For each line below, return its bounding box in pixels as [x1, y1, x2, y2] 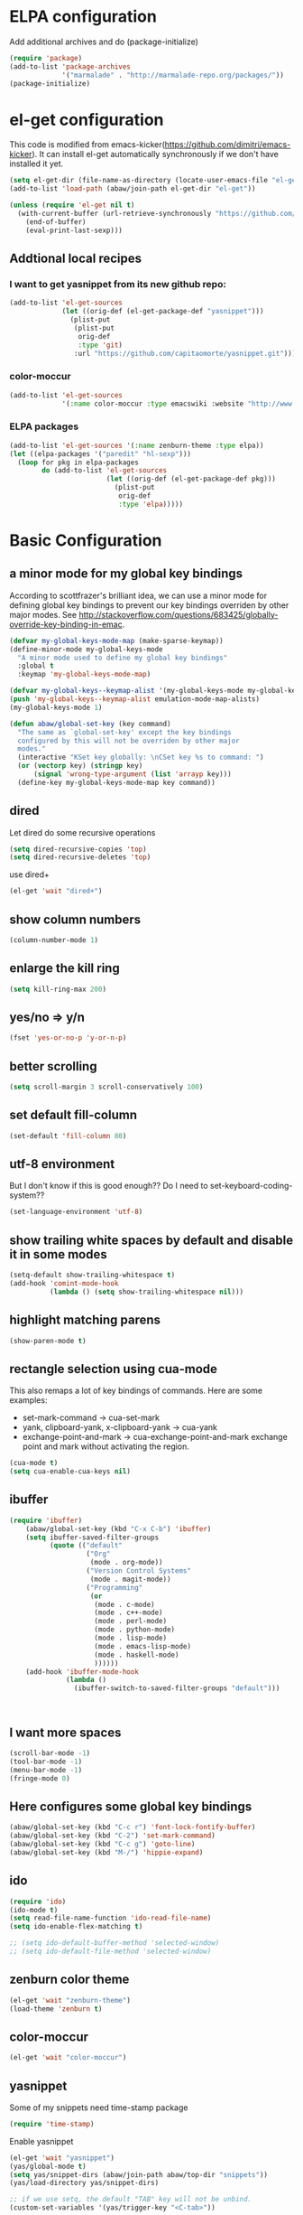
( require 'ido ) [9, 1897, 67, 1906]
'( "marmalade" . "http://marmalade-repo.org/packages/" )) [61, 70, 284, 79]
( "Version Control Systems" [86, 1566, 192, 1575]
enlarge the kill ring [9, 960, 120, 977]
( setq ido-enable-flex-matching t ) [9, 1922, 143, 1931]
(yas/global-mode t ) [9, 2162, 87, 2171]
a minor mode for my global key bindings [9, 566, 243, 582]
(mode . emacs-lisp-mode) [94, 1641, 192, 1650]
